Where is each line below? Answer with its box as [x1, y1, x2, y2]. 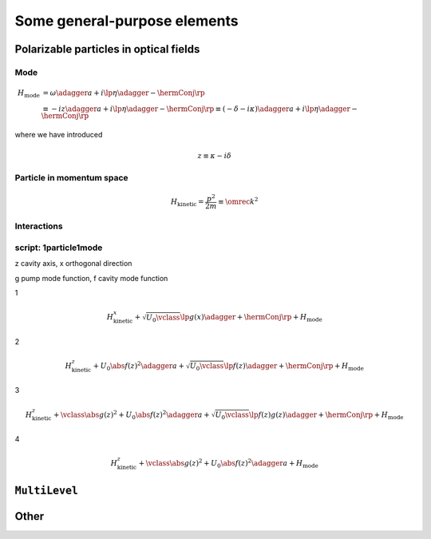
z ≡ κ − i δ [197, 151, 231, 160]
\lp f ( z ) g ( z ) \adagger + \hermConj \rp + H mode [248, 410, 404, 421]
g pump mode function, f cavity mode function [14, 273, 168, 283]
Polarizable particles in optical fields [14, 42, 200, 56]
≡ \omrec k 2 [218, 196, 259, 206]
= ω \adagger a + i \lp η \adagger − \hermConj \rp [42, 88, 205, 97]
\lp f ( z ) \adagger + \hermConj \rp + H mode [223, 361, 365, 372]
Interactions [14, 220, 63, 232]
